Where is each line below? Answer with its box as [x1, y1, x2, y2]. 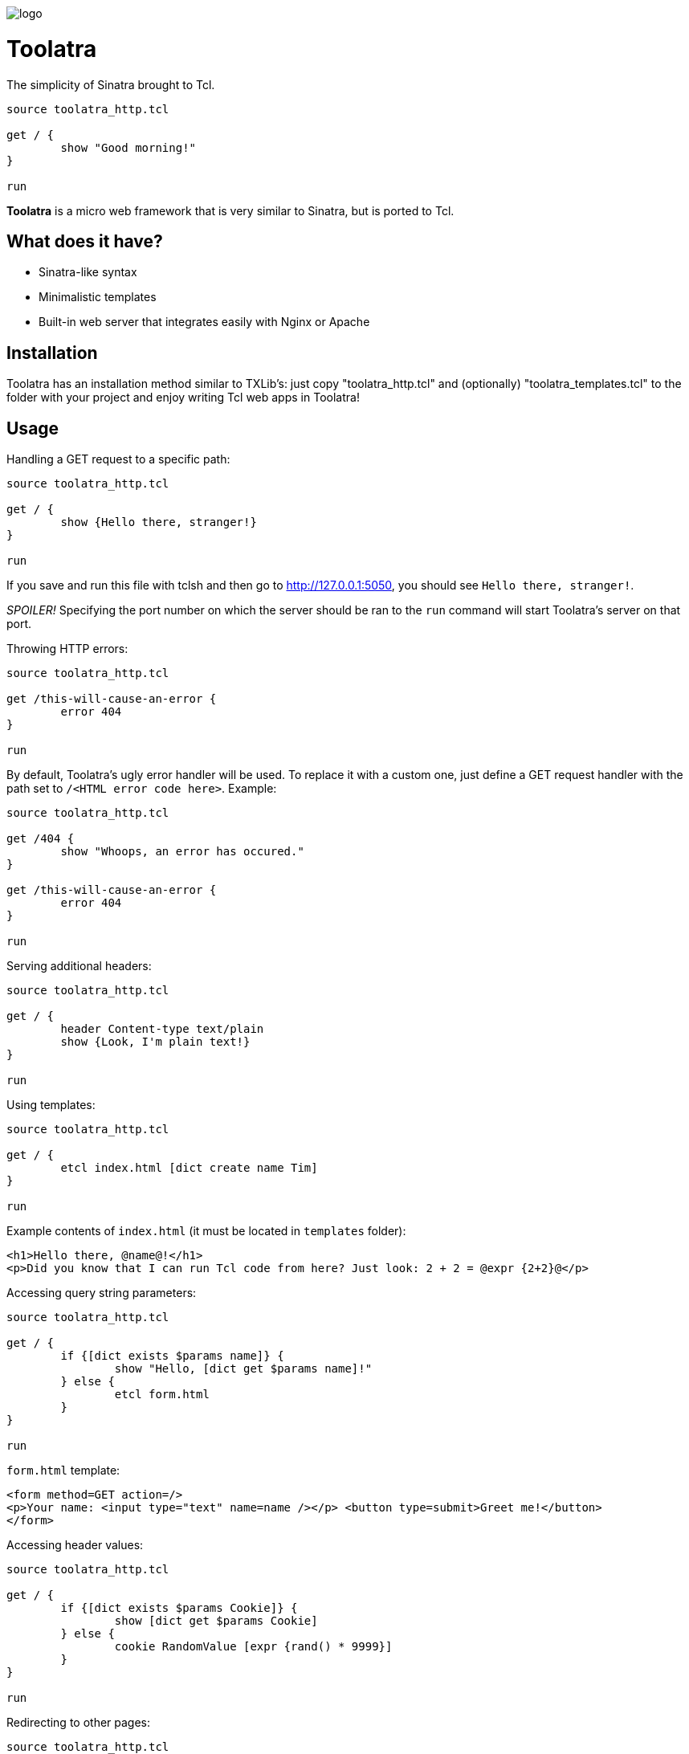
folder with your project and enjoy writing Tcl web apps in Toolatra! [6, 390, 360, 405]
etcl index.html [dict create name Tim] [60, 1161, 318, 1175]
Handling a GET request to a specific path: [6, 452, 230, 467]
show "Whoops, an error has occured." [60, 845, 304, 859]
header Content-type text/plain [60, 1022, 264, 1036]
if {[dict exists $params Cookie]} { [60, 1601, 298, 1615]
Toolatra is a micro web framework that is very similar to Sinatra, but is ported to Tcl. [6, 203, 455, 218]
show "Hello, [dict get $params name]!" [114, 1362, 373, 1376]
